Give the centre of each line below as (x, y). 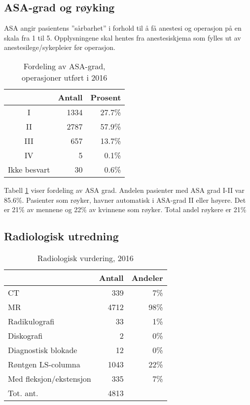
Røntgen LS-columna (44, 364)
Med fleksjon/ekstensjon (50, 378)
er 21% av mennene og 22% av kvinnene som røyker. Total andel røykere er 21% (125, 209)
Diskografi (25, 335)
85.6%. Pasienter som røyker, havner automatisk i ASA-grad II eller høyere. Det (125, 200)
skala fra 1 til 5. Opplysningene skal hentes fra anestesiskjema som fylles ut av (123, 37)
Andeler (147, 277)
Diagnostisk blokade (43, 350)
